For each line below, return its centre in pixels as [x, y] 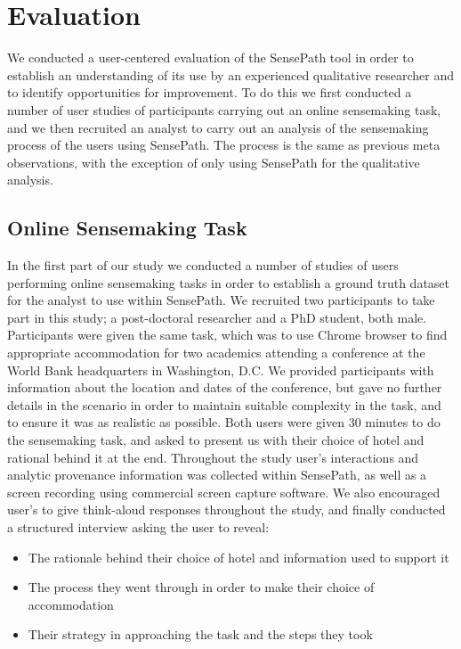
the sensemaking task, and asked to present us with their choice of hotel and [216, 440]
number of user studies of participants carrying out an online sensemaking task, [224, 109]
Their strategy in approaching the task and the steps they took [200, 634]
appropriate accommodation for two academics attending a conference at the [216, 353]
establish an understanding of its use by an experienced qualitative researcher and [230, 74]
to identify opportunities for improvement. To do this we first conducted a [210, 92]
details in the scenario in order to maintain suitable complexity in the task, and [224, 404]
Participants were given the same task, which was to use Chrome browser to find [227, 335]
